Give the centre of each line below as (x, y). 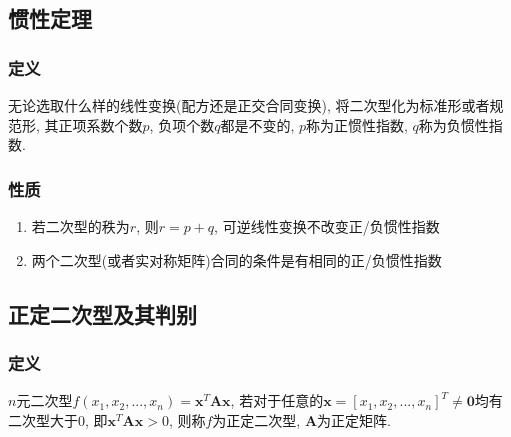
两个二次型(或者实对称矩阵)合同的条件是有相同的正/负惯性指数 (236, 259)
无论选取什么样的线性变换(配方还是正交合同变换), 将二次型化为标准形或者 (249, 105)
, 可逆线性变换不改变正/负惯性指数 (327, 226)
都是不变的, (257, 124)
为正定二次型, (256, 419)
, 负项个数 (182, 124)
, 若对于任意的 (277, 400)
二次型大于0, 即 (58, 419)
